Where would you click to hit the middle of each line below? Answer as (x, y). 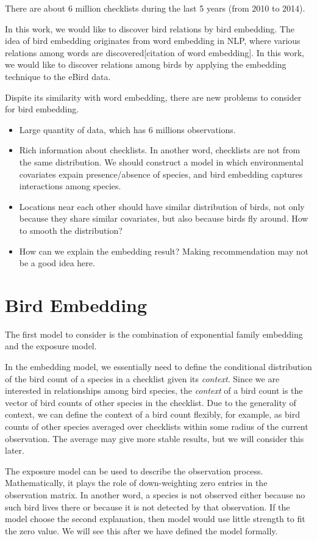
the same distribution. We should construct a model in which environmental (161, 162)
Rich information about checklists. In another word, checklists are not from (160, 150)
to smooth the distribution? (71, 230)
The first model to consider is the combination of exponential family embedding (154, 334)
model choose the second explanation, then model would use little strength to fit (155, 519)
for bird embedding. (42, 109)
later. (15, 450)
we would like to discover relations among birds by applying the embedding (146, 64)
